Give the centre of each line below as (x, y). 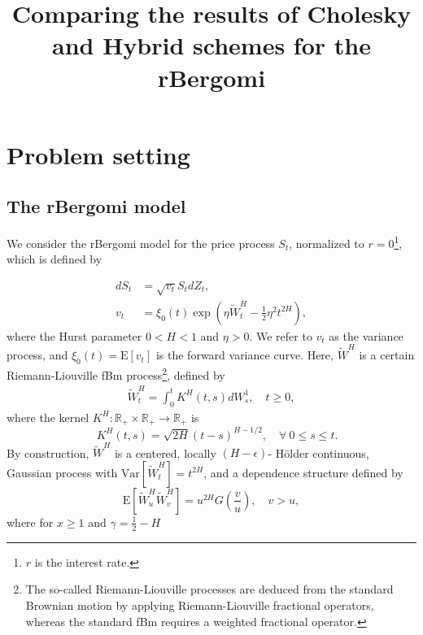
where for (30, 522)
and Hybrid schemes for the (211, 45)
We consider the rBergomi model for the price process (141, 243)
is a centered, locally (165, 452)
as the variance (366, 335)
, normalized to (327, 243)
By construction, (48, 452)
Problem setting (98, 154)
